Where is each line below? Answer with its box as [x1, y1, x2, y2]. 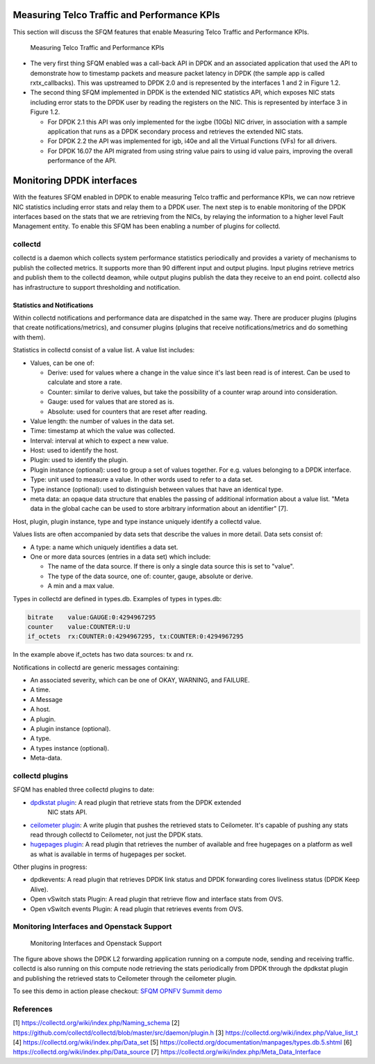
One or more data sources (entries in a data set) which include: [30, 553, 211, 561]
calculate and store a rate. [47, 378, 123, 386]
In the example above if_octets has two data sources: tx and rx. [12, 650, 194, 659]
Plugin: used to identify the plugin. [30, 456, 128, 464]
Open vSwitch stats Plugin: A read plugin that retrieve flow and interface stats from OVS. [30, 895, 284, 903]
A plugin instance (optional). [30, 725, 111, 733]
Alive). [30, 885, 49, 893]
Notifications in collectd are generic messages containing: [12, 663, 180, 671]
